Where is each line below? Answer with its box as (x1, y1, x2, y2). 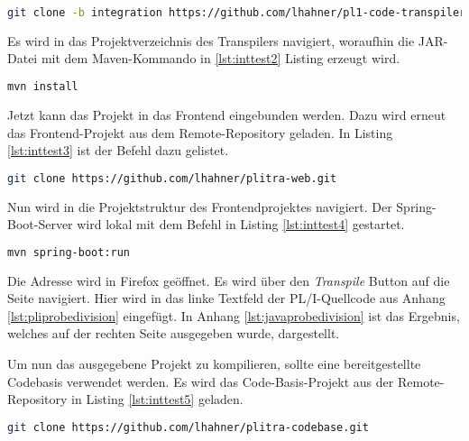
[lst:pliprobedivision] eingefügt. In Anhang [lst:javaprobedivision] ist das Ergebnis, (7, 306, 460, 325)
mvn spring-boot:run (7, 245, 131, 259)
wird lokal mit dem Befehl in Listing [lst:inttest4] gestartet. (77, 215, 405, 234)
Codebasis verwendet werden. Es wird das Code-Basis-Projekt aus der (7, 372, 394, 390)
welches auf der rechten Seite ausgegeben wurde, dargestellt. (7, 324, 340, 343)
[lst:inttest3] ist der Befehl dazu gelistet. (7, 141, 229, 160)
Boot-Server (7, 215, 73, 234)
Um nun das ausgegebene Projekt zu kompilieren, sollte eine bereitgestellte (7, 354, 421, 373)
